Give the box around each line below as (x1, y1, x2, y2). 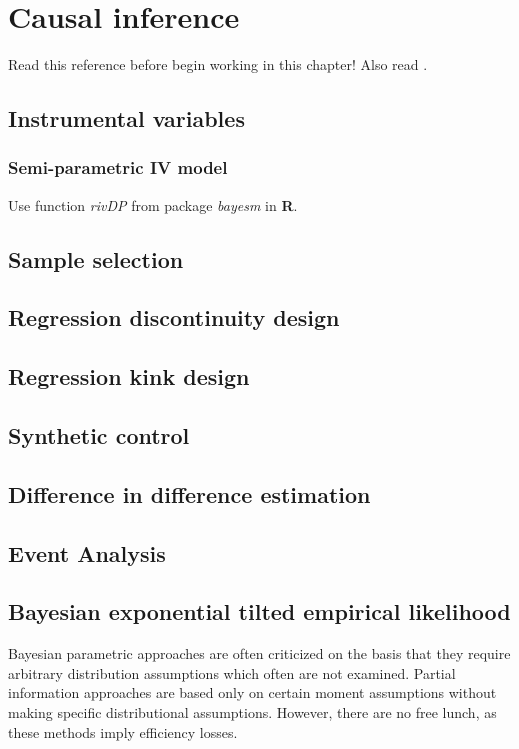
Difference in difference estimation (8, 478, 371, 509)
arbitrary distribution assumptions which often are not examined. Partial (8, 662, 456, 683)
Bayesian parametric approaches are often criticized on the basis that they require (8, 643, 511, 664)
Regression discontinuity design (8, 302, 340, 333)
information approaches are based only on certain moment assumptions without (8, 682, 497, 703)
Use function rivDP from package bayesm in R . (8, 194, 298, 215)
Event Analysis (8, 537, 166, 568)
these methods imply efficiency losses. (8, 721, 238, 742)
